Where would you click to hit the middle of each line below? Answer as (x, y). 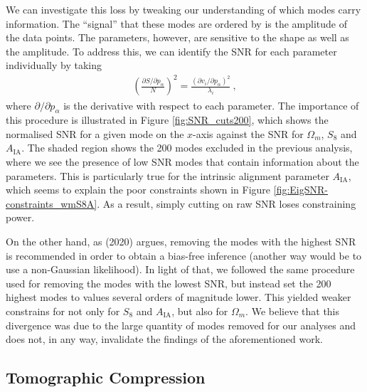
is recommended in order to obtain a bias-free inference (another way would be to (184, 255)
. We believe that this (293, 311)
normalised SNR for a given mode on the (95, 133)
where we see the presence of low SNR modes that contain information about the (182, 162)
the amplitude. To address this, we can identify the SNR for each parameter (171, 51)
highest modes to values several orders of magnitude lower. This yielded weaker (179, 297)
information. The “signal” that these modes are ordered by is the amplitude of (176, 23)
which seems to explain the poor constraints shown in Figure (138, 190)
